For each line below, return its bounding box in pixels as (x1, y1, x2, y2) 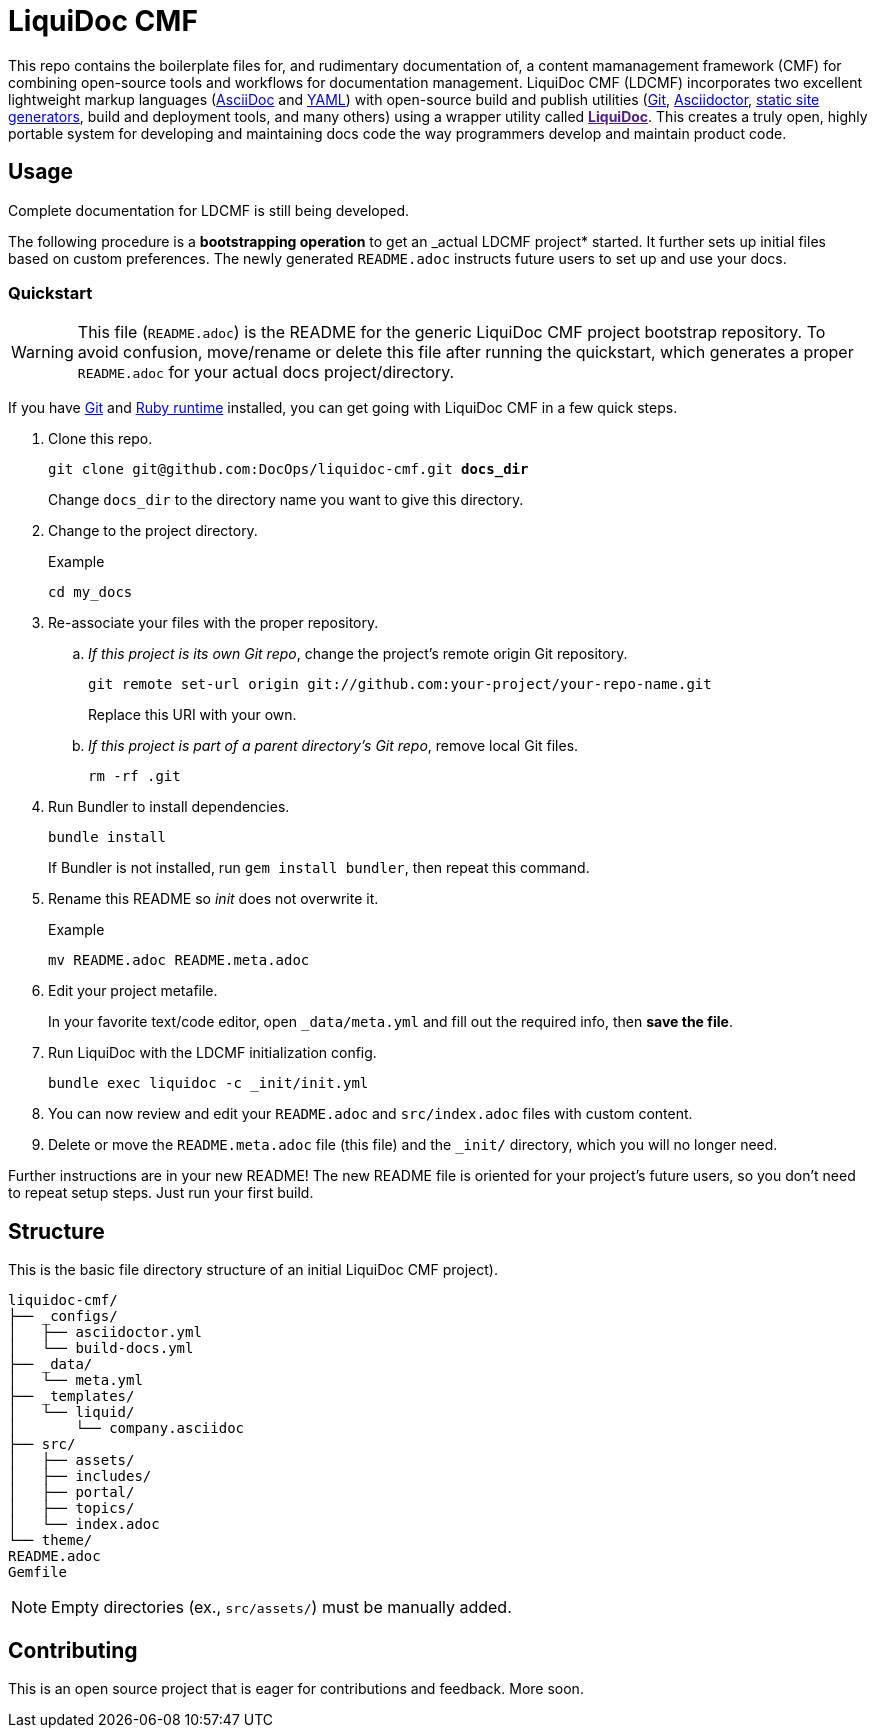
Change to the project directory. (48, 522, 258, 540)
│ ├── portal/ (8, 1484, 135, 1501)
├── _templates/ (8, 1388, 135, 1405)
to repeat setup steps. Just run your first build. (8, 1184, 314, 1202)
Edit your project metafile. (48, 982, 218, 1000)
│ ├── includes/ (8, 1468, 152, 1485)
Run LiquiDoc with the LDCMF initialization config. (48, 1044, 377, 1062)
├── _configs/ (8, 1308, 118, 1325)
